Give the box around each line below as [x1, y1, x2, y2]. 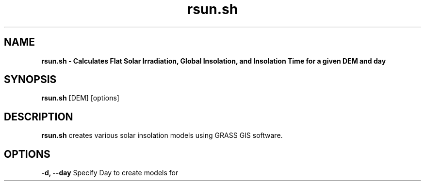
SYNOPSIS [4, 73, 57, 86]
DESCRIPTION [4, 110, 73, 123]
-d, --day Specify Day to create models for [41, 168, 179, 177]
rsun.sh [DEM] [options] [41, 94, 119, 102]
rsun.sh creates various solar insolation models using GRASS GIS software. [41, 131, 283, 140]
